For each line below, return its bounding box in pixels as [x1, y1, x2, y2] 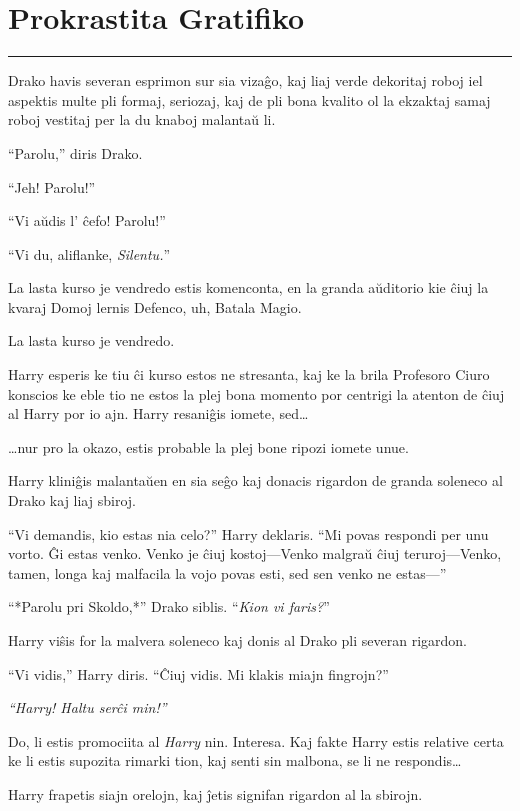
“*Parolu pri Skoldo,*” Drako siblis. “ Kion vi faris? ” [8, 596, 330, 617]
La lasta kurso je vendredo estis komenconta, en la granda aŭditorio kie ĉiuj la [8, 277, 489, 298]
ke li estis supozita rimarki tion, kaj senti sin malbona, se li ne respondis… [8, 750, 462, 771]
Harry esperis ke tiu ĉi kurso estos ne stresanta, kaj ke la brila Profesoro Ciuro [8, 364, 490, 385]
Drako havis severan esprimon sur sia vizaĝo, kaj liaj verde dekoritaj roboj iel [8, 70, 483, 91]
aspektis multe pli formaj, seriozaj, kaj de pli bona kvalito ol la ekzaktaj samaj [8, 89, 491, 110]
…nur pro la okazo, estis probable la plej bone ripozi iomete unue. [8, 436, 409, 457]
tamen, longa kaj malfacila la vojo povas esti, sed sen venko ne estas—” [8, 562, 447, 583]
